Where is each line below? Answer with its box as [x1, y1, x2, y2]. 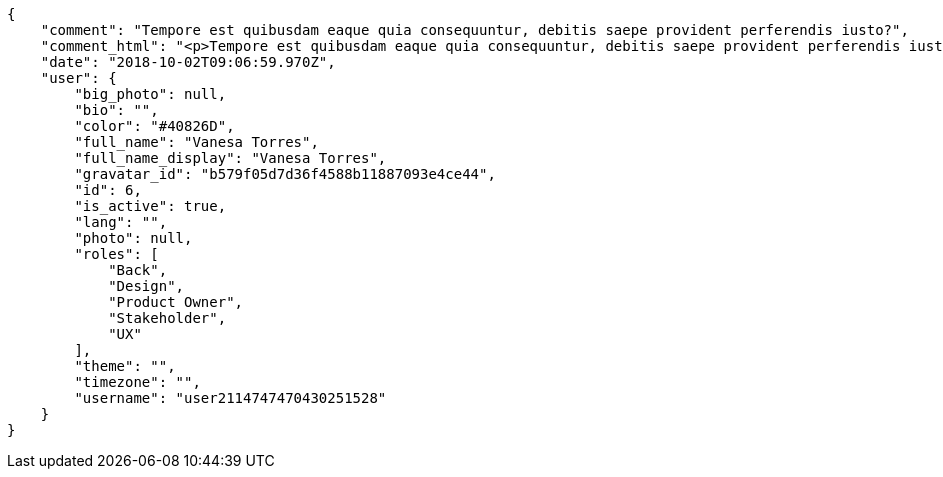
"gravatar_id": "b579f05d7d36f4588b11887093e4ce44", [74, 166, 496, 182]
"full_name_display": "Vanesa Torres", [74, 150, 387, 166]
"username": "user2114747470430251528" [74, 390, 387, 406]
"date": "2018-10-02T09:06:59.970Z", [40, 54, 336, 70]
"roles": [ [74, 246, 159, 262]
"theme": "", [74, 358, 176, 374]
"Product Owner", [108, 294, 244, 310]
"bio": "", [74, 102, 159, 118]
